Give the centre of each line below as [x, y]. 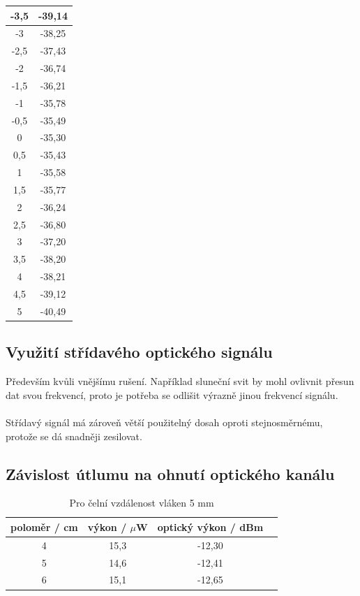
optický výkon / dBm [210, 526]
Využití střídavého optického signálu [139, 352]
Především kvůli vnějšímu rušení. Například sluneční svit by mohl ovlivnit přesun [180, 381]
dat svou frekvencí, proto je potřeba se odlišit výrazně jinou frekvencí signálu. [172, 394]
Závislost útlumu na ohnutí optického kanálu [170, 473]
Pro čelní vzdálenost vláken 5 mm [142, 503]
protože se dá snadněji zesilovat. [74, 436]
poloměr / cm [44, 526]
